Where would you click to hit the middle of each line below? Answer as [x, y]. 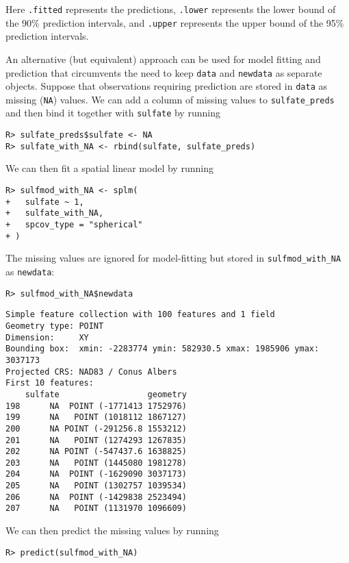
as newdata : [30, 271]
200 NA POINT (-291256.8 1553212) [96, 428]
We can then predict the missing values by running [112, 530]
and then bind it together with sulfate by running [113, 113]
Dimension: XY [47, 337]
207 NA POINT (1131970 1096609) [96, 509]
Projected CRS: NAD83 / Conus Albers [91, 372]
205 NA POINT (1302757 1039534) [96, 486]
